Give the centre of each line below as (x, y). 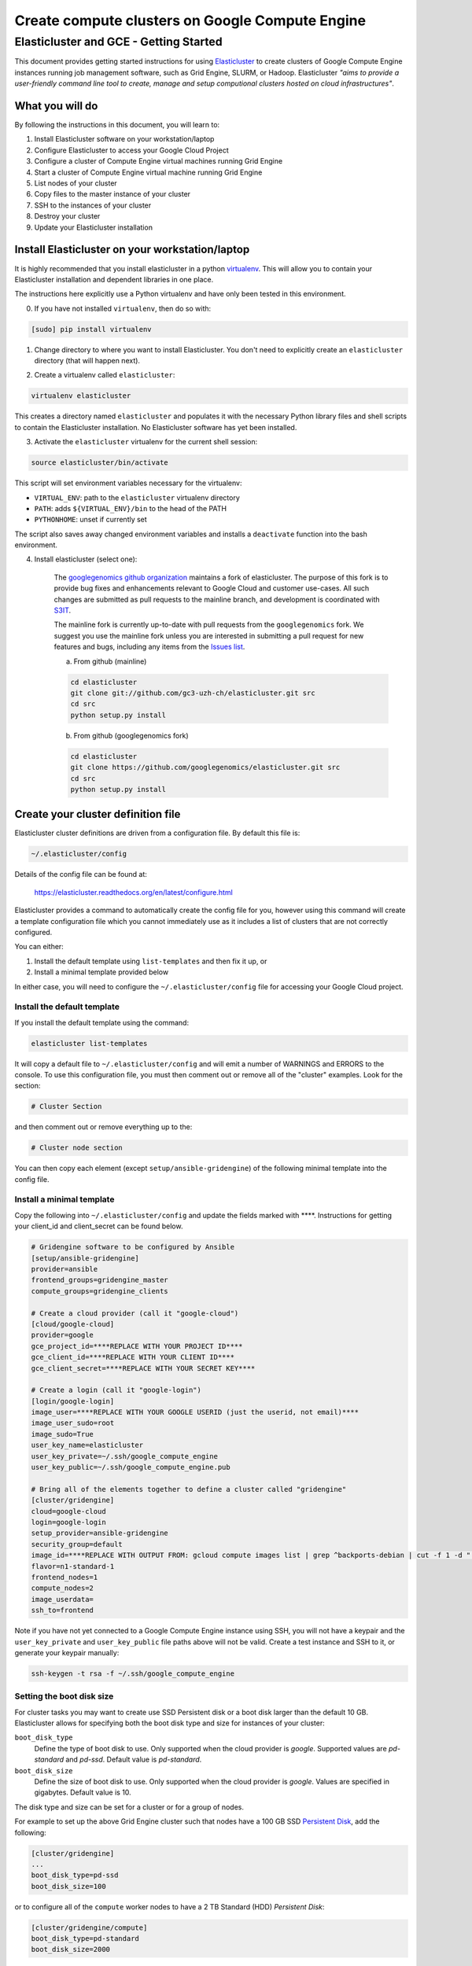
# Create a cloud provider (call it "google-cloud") (135, 1313)
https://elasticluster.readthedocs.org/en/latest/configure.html (134, 892)
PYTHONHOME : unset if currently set (90, 520)
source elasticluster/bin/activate (100, 463)
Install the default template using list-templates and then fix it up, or (151, 961)
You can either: (39, 947)
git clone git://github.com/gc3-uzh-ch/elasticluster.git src (193, 693)
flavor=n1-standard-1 (73, 1566)
